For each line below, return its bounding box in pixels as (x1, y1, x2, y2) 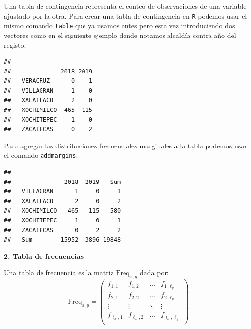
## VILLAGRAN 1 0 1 (4, 188, 121, 195)
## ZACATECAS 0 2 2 (4, 226, 121, 234)
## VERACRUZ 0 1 (4, 77, 92, 85)
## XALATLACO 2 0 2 (4, 197, 121, 205)
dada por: (139, 267, 169, 278)
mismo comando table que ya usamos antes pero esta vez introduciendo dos (4, 20, 235, 31)
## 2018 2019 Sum (4, 178, 121, 185)
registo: (4, 39, 26, 50)
